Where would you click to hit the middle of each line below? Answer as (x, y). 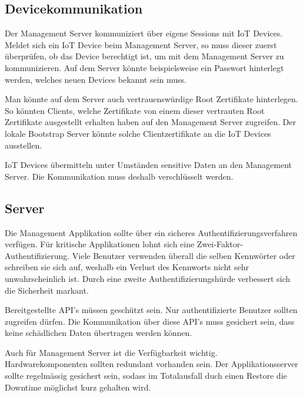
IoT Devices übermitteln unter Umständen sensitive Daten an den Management (149, 165)
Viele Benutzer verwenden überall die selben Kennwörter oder (184, 255)
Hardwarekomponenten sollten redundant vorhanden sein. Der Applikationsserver (151, 364)
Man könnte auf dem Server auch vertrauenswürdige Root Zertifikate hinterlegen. (151, 99)
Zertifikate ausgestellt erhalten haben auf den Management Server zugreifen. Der (150, 122)
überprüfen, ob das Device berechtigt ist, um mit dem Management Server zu (144, 56)
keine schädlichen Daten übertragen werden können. (99, 333)
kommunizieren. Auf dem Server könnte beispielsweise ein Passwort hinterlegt (144, 67)
